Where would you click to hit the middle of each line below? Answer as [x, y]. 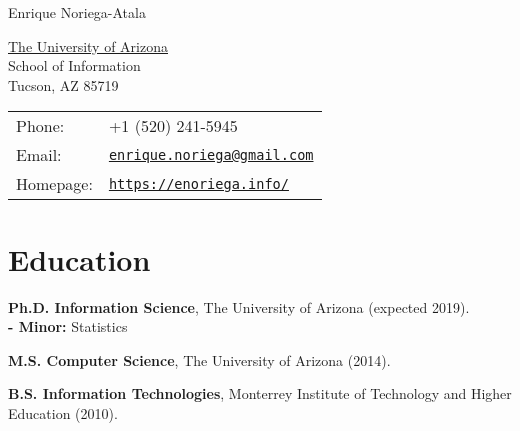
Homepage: [54, 184]
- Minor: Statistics [68, 326]
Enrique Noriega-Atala [77, 12]
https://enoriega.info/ [198, 183]
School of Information [74, 65]
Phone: [40, 126]
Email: [39, 155]
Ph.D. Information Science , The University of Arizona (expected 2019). [239, 306]
